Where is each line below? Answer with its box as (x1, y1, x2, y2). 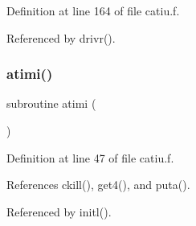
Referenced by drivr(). (6, 29, 116, 46)
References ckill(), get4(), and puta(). (6, 176, 190, 193)
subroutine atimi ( (6, 95, 96, 112)
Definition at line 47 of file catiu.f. (6, 149, 174, 166)
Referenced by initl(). (6, 203, 112, 220)
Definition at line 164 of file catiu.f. (6, 2, 180, 18)
